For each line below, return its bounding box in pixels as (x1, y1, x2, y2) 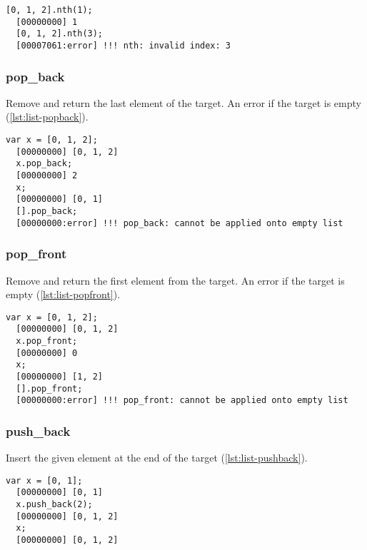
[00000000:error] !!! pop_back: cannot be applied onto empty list (16, 218, 343, 228)
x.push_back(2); (16, 499, 93, 510)
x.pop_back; (16, 158, 73, 169)
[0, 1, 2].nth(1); (6, 5, 93, 15)
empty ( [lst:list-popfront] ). (6, 287, 121, 302)
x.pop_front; (16, 336, 78, 346)
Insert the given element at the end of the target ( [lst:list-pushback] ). (6, 450, 308, 465)
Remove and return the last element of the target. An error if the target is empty (6, 95, 361, 110)
